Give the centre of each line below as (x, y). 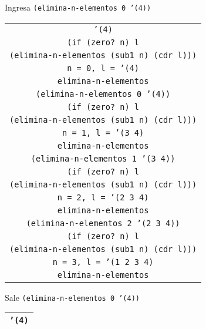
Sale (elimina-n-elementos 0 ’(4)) (72, 297)
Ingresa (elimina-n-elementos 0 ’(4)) (78, 7)
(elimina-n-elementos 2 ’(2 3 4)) (103, 223)
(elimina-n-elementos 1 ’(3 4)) (103, 158)
